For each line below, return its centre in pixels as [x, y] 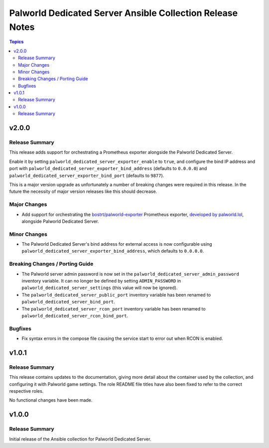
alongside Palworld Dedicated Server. [60, 221]
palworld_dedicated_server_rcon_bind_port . [75, 315]
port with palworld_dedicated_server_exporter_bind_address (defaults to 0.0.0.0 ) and [108, 168]
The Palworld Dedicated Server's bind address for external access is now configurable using [117, 244]
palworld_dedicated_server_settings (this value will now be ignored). [100, 288]
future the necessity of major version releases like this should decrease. [83, 191]
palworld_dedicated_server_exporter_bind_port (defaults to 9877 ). [87, 175]
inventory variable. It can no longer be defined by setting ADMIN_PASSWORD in [101, 281]
